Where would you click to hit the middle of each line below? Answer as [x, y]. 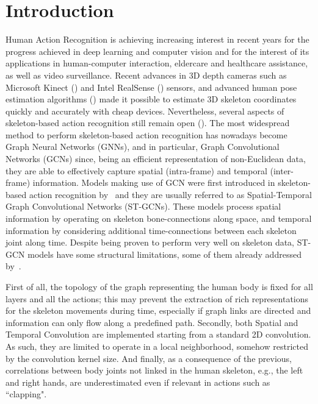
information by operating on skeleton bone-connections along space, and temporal [159, 218]
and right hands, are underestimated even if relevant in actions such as [138, 382]
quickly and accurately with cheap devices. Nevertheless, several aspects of [145, 111]
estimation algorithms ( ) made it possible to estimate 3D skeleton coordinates [151, 99]
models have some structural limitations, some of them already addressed [164, 254]
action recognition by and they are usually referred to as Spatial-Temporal [170, 194]
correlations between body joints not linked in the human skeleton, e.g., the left [154, 370]
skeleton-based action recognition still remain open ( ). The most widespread [148, 123]
